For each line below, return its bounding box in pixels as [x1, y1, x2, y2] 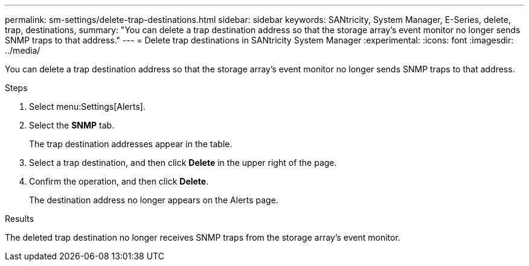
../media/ [5, 45, 40, 55]
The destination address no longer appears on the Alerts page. [29, 195, 278, 205]
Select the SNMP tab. [29, 120, 115, 130]
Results [5, 214, 34, 224]
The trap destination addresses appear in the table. [29, 139, 232, 149]
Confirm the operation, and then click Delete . [29, 176, 209, 186]
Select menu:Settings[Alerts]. [29, 101, 146, 112]
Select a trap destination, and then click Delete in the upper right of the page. [29, 157, 337, 168]
